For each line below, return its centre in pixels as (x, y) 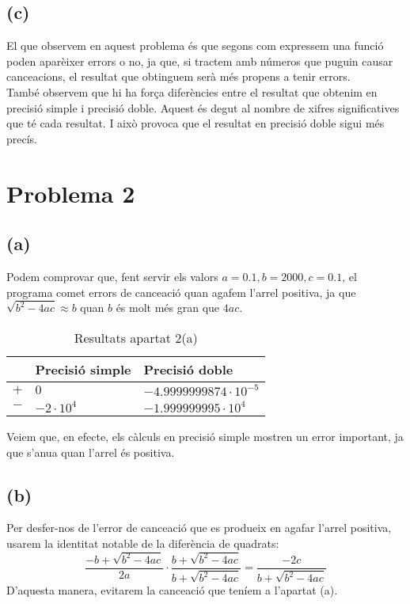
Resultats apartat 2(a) (136, 338)
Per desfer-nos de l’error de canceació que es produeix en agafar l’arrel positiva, (199, 528)
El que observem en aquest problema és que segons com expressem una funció (195, 46)
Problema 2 (71, 193)
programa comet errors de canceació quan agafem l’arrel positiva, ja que (181, 292)
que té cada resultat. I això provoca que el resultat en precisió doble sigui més (196, 123)
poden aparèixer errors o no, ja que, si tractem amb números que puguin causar (200, 61)
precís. (22, 138)
